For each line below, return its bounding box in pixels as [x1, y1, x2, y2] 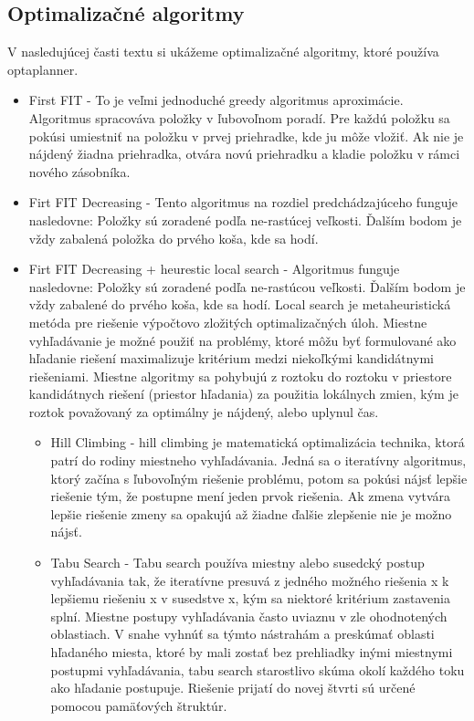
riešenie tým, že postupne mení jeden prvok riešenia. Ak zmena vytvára [50, 486, 451, 506]
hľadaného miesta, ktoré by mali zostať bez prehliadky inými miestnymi [50, 643, 453, 662]
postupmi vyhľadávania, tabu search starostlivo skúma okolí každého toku [50, 660, 465, 679]
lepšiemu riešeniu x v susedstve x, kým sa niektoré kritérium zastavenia [50, 589, 450, 608]
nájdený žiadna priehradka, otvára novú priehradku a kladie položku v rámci [28, 144, 460, 163]
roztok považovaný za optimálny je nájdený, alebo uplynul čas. [28, 402, 379, 421]
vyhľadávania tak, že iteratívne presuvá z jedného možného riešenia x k [50, 570, 449, 590]
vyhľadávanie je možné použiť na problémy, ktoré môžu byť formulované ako [28, 330, 457, 350]
